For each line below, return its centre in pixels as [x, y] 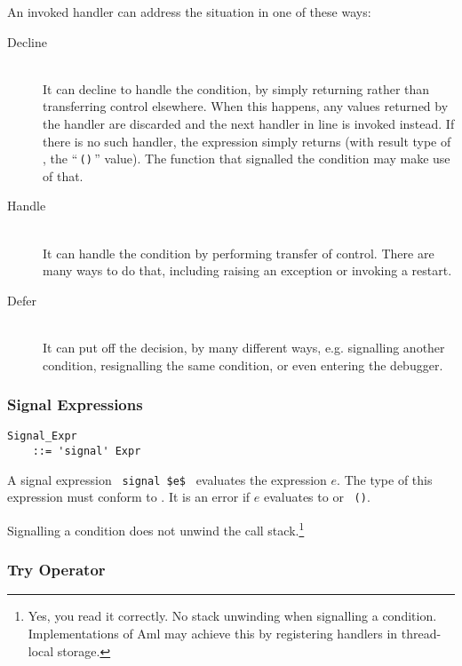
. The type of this [385, 479]
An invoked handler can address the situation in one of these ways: [189, 12]
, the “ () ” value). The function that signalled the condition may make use [247, 159]
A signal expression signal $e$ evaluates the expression [167, 479]
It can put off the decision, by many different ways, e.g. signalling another [244, 347]
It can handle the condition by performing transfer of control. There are [239, 253]
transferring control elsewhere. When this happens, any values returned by [246, 106]
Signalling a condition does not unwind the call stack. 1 [156, 529]
